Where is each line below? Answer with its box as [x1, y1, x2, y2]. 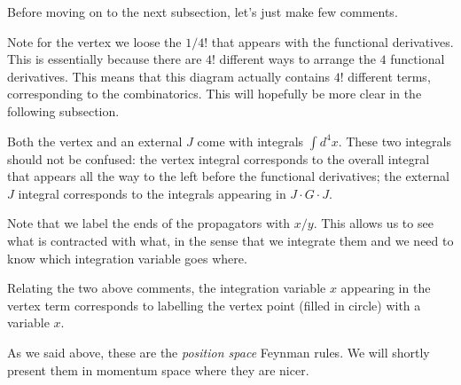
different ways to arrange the [219, 50, 376, 68]
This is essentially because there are [7, 50, 202, 68]
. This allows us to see [313, 214, 434, 232]
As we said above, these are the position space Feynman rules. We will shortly [7, 342, 430, 361]
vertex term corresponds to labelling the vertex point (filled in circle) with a [7, 295, 421, 314]
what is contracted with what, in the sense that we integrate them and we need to [7, 231, 454, 249]
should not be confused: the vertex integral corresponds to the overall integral [7, 149, 430, 168]
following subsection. [7, 101, 120, 120]
